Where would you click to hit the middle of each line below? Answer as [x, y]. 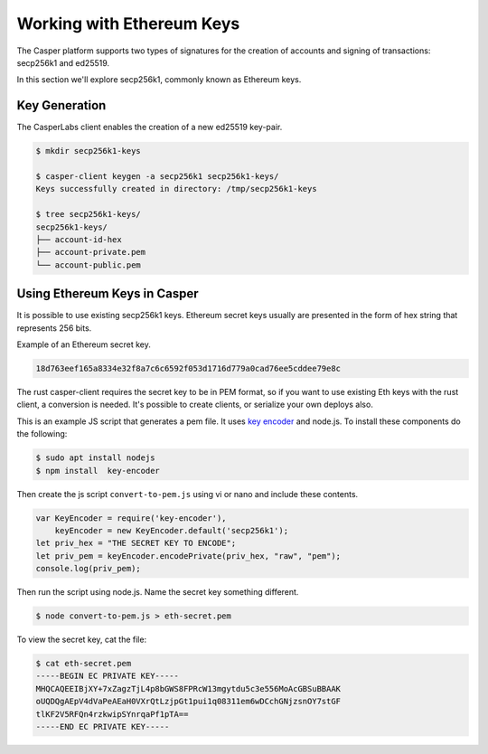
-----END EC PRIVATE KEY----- [103, 726]
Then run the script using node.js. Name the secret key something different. [158, 592]
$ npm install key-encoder [98, 471]
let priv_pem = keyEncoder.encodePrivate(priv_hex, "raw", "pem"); [188, 556]
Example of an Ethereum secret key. [84, 344]
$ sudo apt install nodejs [95, 458]
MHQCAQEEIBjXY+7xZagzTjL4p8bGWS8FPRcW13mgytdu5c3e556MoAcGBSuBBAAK [188, 688]
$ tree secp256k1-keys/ [89, 214]
